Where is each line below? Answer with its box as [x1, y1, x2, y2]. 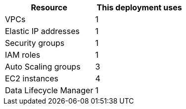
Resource [31, 2, 68, 12]
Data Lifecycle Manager [5, 85, 93, 95]
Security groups [5, 38, 65, 48]
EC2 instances [5, 73, 58, 83]
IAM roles [5, 50, 41, 60]
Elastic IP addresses [5, 26, 80, 36]
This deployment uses [96, 2, 182, 12]
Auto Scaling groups [5, 62, 81, 72]
